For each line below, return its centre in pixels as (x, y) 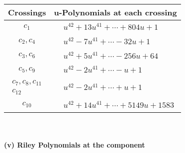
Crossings (27, 12)
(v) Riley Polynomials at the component (75, 145)
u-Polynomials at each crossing (115, 12)
